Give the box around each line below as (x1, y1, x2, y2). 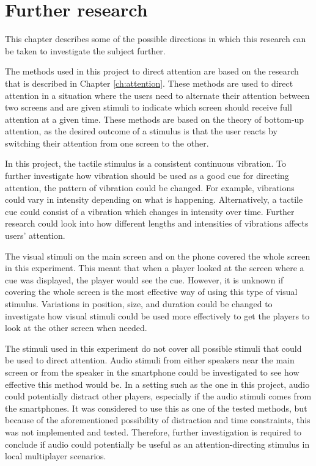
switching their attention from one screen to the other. (5, 136, 209, 149)
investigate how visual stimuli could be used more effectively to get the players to (5, 309, 310, 322)
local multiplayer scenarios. (5, 450, 106, 462)
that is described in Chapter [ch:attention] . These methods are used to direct (5, 76, 293, 89)
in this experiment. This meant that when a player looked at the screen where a (5, 261, 304, 274)
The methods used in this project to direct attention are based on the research (5, 65, 299, 78)
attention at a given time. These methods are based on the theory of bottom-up (5, 112, 304, 125)
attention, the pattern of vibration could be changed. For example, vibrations (5, 181, 295, 194)
